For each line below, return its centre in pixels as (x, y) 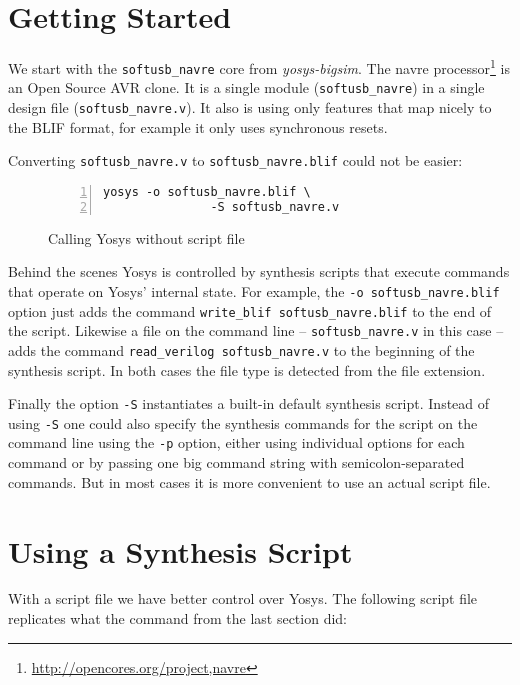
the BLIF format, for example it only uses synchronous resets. (198, 126)
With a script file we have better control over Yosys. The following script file (243, 598)
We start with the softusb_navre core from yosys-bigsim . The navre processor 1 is (259, 66)
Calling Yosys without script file (146, 237)
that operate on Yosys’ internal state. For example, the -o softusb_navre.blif (254, 290)
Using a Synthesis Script (180, 550)
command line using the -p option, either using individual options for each (236, 442)
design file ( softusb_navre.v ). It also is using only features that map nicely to (250, 107)
